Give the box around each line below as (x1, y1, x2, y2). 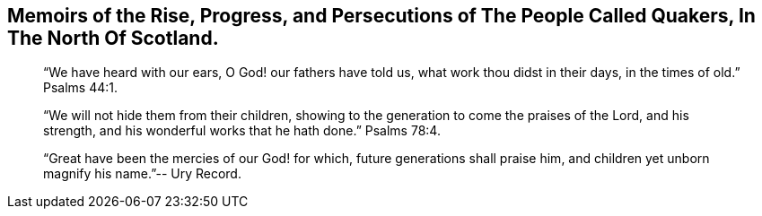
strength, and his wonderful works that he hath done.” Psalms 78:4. (43, 123, 441, 139)
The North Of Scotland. (7, 27, 219, 49)
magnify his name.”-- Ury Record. (43, 166, 241, 182)
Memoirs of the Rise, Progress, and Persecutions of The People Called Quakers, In (7, 4, 756, 27)
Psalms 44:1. (43, 80, 118, 96)
